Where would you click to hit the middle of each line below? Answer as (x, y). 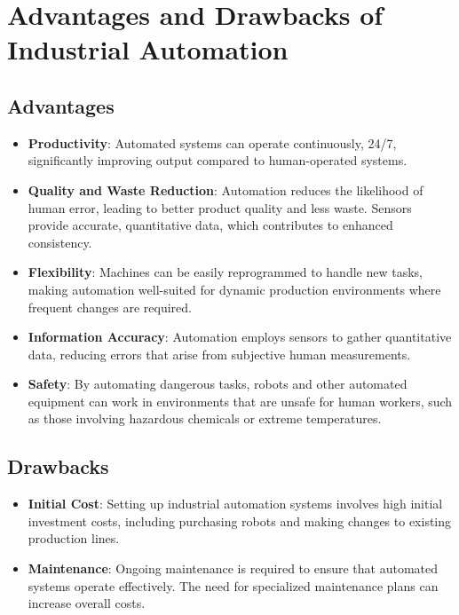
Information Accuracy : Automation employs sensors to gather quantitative (240, 337)
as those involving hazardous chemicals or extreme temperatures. (205, 418)
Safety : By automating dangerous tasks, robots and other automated (218, 384)
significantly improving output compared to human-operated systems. (218, 160)
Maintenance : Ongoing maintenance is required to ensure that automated (233, 568)
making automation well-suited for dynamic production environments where (234, 289)
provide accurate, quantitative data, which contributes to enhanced (210, 225)
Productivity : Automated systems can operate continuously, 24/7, (212, 142)
